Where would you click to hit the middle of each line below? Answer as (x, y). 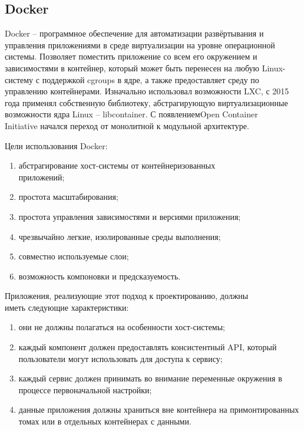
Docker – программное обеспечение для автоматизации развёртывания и (134, 33)
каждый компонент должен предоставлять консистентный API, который (148, 347)
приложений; (42, 177)
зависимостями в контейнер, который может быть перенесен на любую (132, 68)
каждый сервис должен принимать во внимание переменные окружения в (150, 378)
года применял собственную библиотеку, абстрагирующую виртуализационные (146, 102)
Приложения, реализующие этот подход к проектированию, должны (127, 296)
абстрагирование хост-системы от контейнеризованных (117, 165)
